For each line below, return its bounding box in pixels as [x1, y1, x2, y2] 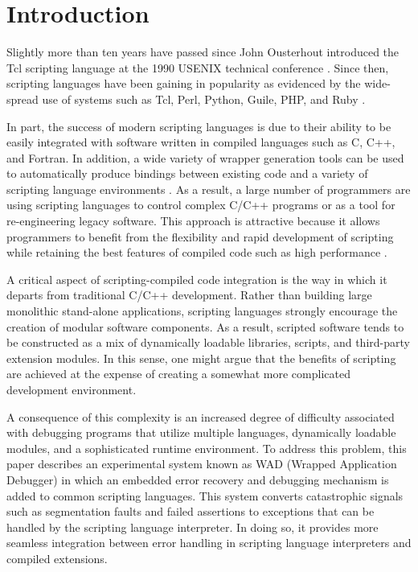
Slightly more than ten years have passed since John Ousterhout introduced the [6, 43, 400, 60]
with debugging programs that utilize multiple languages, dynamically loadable [6, 424, 396, 441]
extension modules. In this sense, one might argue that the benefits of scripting [6, 349, 396, 366]
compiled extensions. [6, 549, 108, 566]
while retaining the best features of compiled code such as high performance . [6, 244, 387, 261]
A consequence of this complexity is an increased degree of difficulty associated [6, 408, 395, 425]
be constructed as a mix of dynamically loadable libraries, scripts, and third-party [6, 334, 410, 351]
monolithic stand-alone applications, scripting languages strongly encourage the [6, 302, 398, 319]
